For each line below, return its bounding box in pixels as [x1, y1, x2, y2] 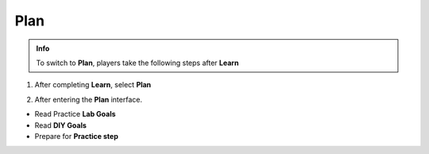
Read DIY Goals [34, 120, 87, 130]
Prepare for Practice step [34, 131, 118, 141]
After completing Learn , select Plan [34, 80, 152, 90]
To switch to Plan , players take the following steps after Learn [36, 58, 239, 67]
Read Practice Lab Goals [34, 110, 116, 119]
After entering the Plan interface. [34, 94, 143, 104]
